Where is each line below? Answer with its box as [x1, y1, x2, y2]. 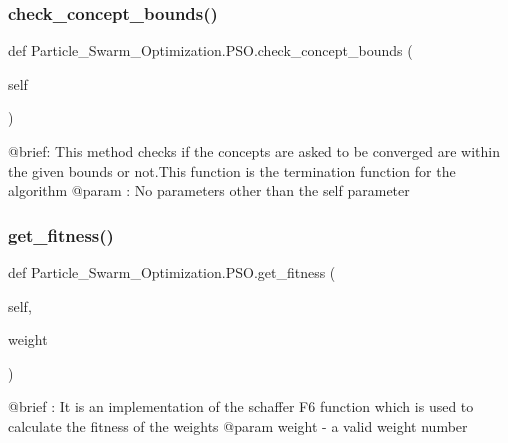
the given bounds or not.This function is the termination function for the [8, 160, 456, 181]
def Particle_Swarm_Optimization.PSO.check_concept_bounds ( [8, 40, 413, 61]
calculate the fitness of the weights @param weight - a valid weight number [8, 415, 468, 436]
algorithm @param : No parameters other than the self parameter [8, 180, 410, 201]
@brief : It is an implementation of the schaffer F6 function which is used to [8, 396, 474, 417]
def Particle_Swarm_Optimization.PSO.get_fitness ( [8, 262, 336, 282]
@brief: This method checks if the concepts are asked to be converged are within [8, 141, 500, 161]
